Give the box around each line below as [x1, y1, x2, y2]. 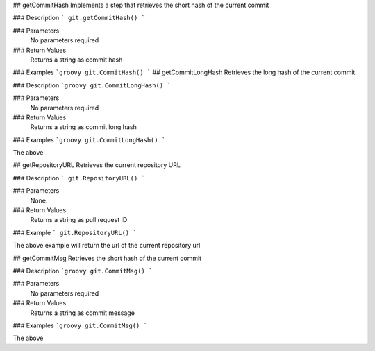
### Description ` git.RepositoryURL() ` [12, 173, 146, 182]
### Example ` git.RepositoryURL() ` [12, 228, 137, 237]
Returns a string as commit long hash [30, 123, 137, 131]
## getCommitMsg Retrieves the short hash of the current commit [12, 254, 201, 262]
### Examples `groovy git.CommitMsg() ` [12, 321, 147, 329]
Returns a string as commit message [30, 309, 135, 317]
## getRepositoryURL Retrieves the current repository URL [12, 161, 181, 169]
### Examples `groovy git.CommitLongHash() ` [12, 135, 166, 144]
